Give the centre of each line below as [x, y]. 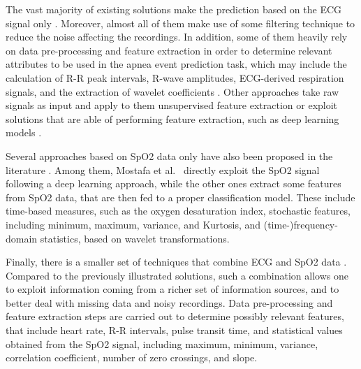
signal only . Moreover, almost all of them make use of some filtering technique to [180, 23]
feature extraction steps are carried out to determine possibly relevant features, [175, 316]
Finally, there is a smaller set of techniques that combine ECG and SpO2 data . [176, 262]
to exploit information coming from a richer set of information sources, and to [172, 289]
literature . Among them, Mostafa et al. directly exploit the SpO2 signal [163, 169]
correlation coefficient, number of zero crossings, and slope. [132, 357]
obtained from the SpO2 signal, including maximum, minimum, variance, [162, 343]
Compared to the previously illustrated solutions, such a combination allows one [177, 275]
